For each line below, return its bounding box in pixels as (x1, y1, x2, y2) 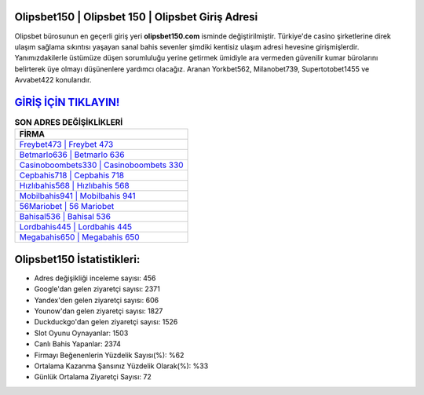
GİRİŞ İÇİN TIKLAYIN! (14, 95, 120, 109)
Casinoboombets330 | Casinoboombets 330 (19, 159, 184, 170)
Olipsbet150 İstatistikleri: (14, 252, 141, 266)
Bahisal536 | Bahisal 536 (19, 211, 111, 222)
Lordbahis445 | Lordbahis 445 (19, 221, 133, 232)
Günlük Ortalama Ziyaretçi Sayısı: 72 (34, 372, 152, 382)
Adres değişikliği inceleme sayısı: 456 (34, 273, 156, 283)
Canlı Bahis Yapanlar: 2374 (34, 339, 122, 349)
